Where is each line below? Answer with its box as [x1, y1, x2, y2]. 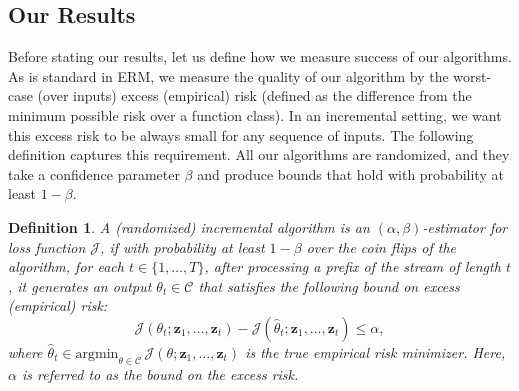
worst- [453, 65, 492, 86]
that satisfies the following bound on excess [198, 275, 460, 296]
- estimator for [422, 216, 508, 237]
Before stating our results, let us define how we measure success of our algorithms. [8, 46, 512, 67]
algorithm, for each [8, 256, 124, 277]
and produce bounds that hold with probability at [197, 163, 504, 184]
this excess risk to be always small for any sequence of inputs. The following [8, 124, 474, 145]
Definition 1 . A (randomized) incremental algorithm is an [8, 216, 370, 237]
